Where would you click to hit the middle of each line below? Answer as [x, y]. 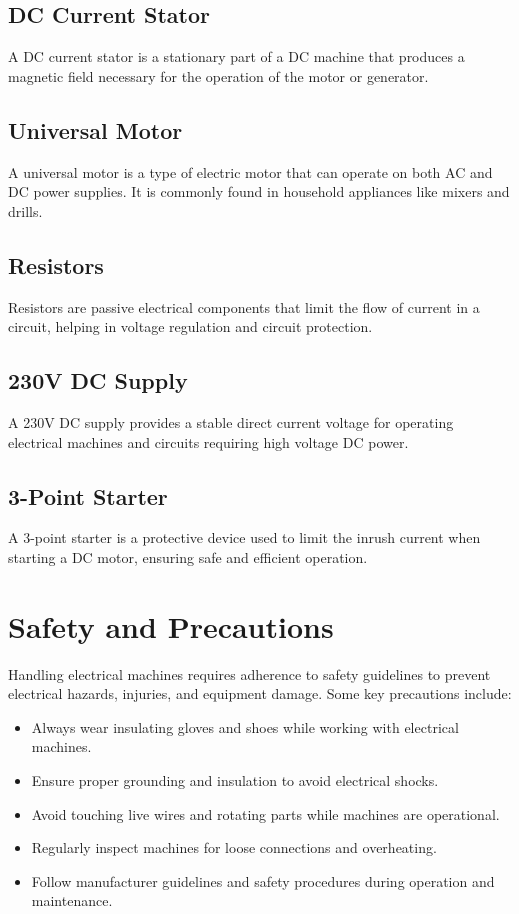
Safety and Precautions [171, 625]
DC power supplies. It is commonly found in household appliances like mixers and [259, 191]
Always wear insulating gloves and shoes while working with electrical [245, 726]
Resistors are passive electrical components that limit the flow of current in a [244, 306]
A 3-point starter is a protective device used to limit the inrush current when [244, 537]
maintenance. [72, 900]
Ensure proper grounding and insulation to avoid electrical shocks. [235, 780]
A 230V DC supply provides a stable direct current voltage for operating [231, 421]
